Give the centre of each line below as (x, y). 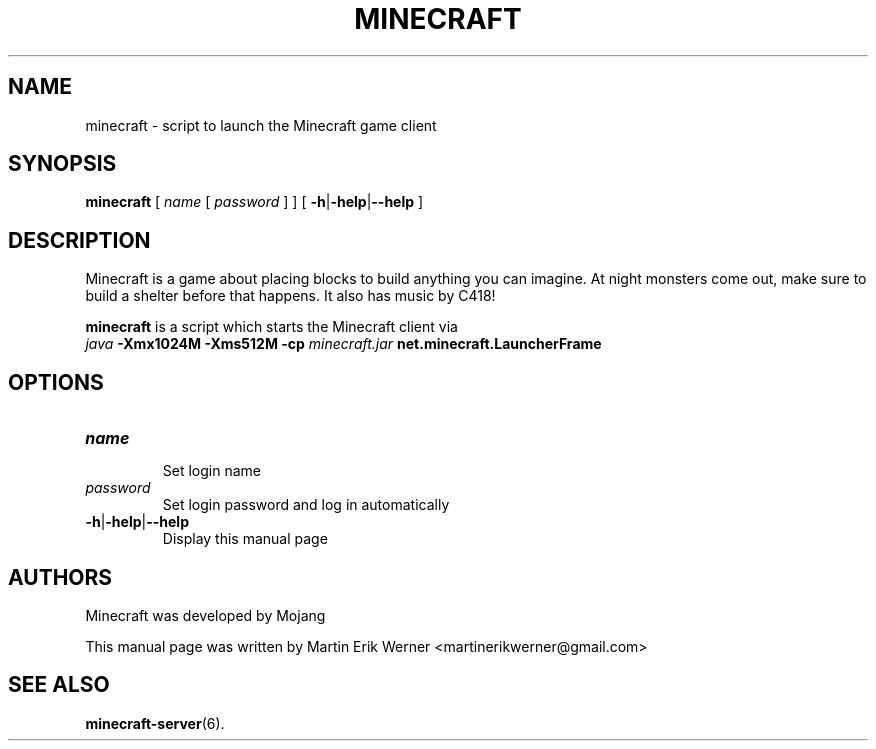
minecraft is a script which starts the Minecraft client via (271, 327)
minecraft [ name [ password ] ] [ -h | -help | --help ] (254, 202)
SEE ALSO (59, 685)
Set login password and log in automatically (306, 505)
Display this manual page (245, 539)
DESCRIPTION (79, 240)
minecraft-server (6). (155, 723)
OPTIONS (56, 382)
